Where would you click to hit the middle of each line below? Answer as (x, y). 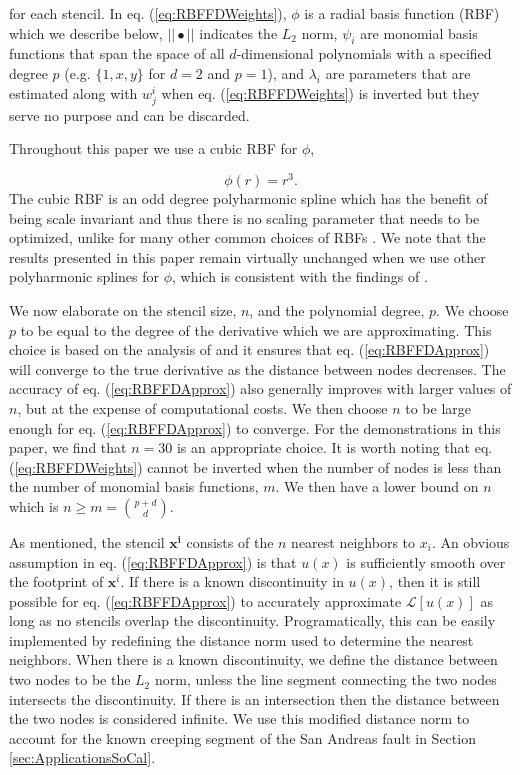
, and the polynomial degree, (337, 309)
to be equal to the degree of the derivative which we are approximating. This (256, 329)
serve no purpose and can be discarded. (129, 114)
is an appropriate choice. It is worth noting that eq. (334, 447)
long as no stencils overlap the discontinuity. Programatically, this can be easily (252, 620)
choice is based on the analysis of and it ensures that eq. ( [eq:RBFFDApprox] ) (249, 349)
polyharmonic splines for (84, 276)
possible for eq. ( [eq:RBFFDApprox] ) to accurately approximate (205, 600)
